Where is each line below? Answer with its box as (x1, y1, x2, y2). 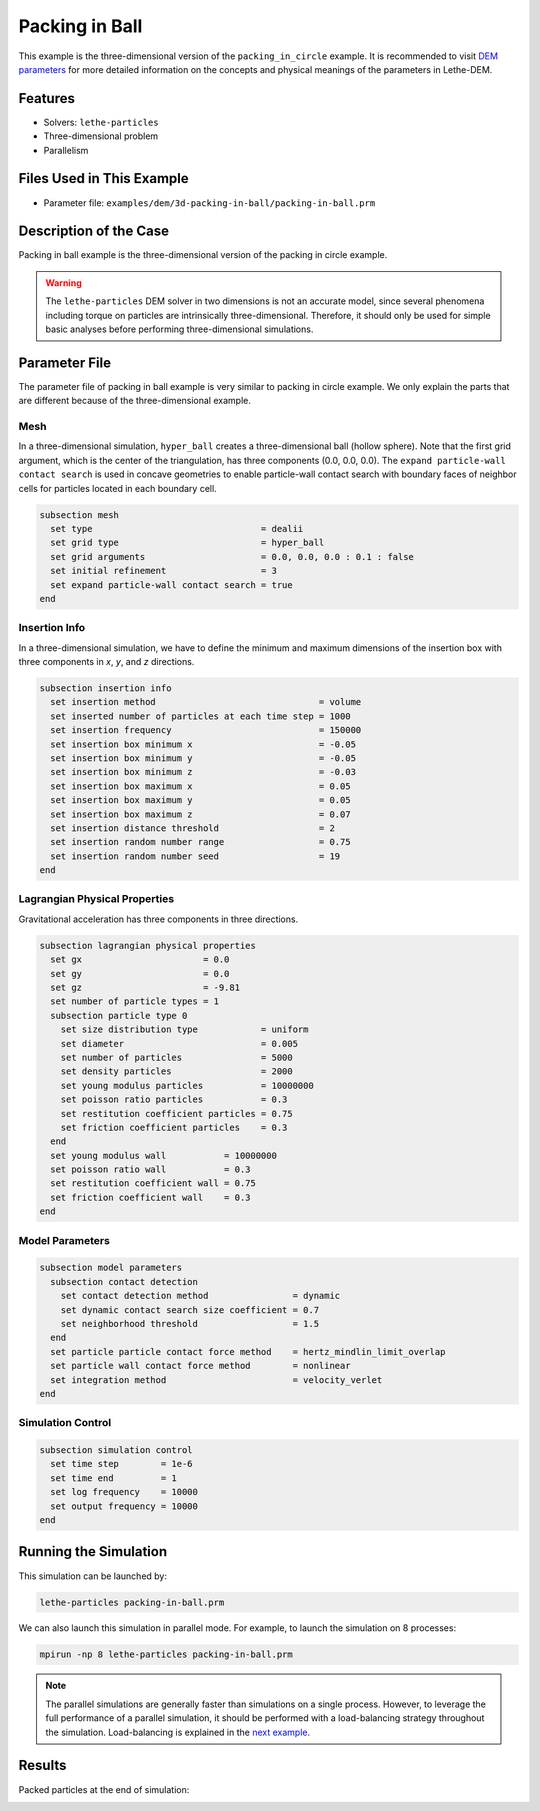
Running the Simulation (18, 1543, 168, 1560)
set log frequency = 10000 (50, 1486, 199, 1498)
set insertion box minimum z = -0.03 (50, 766, 357, 778)
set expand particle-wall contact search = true (50, 579, 294, 590)
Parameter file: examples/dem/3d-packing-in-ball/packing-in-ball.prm (43, 196, 376, 209)
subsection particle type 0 (50, 1010, 188, 1021)
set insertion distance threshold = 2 (50, 822, 335, 834)
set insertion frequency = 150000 (50, 725, 362, 736)
